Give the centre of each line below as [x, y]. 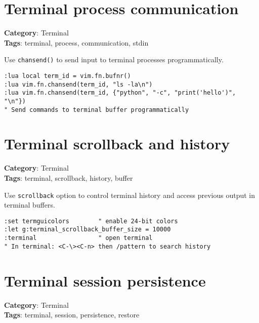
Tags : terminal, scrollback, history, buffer [69, 177]
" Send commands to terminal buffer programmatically [97, 110]
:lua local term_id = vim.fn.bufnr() [68, 76]
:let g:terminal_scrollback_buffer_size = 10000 [88, 230]
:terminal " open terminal [78, 238]
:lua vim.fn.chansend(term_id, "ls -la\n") [78, 84]
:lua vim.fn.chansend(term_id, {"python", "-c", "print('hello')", [120, 93]
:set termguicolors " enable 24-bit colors [91, 221]
